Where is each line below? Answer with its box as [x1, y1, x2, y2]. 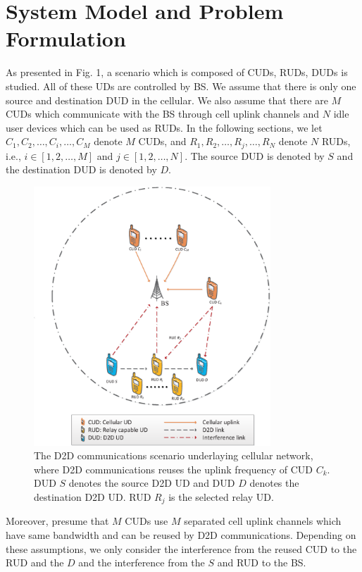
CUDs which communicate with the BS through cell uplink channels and [6, 106, 320, 121]
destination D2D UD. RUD [34, 489, 151, 504]
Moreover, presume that [6, 514, 109, 528]
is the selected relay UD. [168, 489, 274, 504]
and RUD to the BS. [217, 555, 306, 570]
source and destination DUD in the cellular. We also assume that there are [6, 92, 328, 107]
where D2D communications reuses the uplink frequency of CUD [34, 461, 313, 476]
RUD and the [6, 555, 64, 570]
